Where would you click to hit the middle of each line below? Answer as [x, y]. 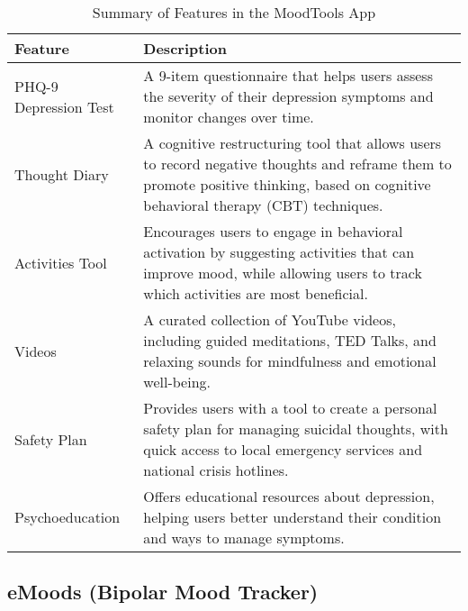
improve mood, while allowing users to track [283, 273]
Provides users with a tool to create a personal [290, 408]
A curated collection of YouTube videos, [270, 319]
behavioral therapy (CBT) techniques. [263, 205]
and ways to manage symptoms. [244, 538]
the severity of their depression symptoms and [288, 96]
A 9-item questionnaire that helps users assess [288, 75]
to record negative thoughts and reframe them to [297, 164]
